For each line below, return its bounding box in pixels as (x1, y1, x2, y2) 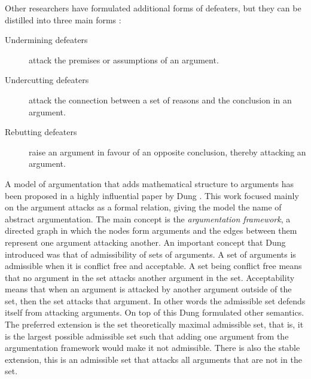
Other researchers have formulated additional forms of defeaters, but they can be (5, 2, 301, 14)
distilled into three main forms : (5, 13, 121, 26)
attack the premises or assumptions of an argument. (29, 53, 219, 66)
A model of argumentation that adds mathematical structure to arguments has (5, 177, 294, 189)
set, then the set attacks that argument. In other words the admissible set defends (5, 294, 306, 307)
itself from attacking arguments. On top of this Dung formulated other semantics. (5, 306, 304, 319)
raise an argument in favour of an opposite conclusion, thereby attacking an (29, 145, 306, 158)
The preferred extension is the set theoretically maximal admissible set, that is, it (5, 318, 304, 331)
